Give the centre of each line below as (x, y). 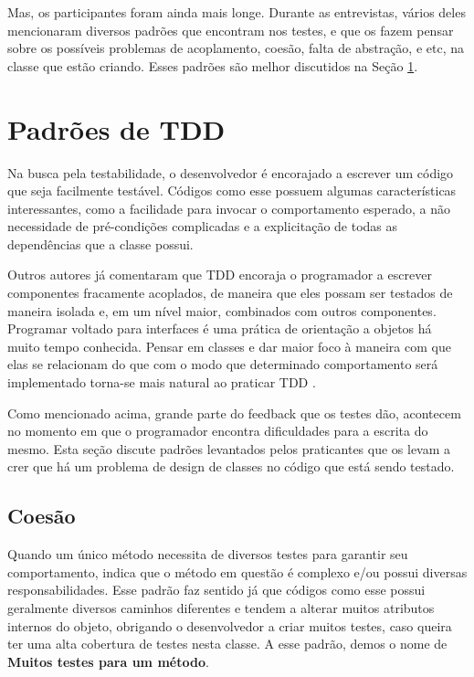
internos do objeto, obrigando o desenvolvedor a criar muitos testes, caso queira (230, 625)
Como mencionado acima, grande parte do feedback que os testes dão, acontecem (234, 413)
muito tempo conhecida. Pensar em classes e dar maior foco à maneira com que (229, 346)
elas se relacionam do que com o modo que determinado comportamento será (223, 364)
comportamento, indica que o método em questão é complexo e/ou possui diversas (237, 571)
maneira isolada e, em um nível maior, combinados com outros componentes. (222, 310)
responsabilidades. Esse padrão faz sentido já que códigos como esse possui (216, 590)
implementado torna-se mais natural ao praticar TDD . (162, 382)
